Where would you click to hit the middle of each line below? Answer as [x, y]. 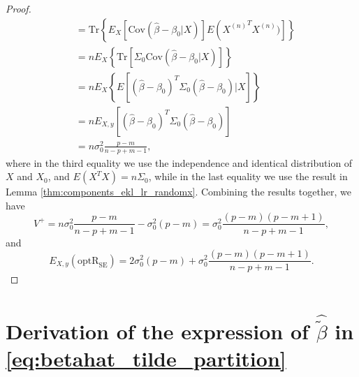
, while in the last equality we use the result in [248, 176]
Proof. [19, 8]
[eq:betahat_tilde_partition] [146, 358]
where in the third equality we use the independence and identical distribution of [179, 162]
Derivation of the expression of [157, 331]
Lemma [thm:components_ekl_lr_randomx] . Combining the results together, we [178, 192]
